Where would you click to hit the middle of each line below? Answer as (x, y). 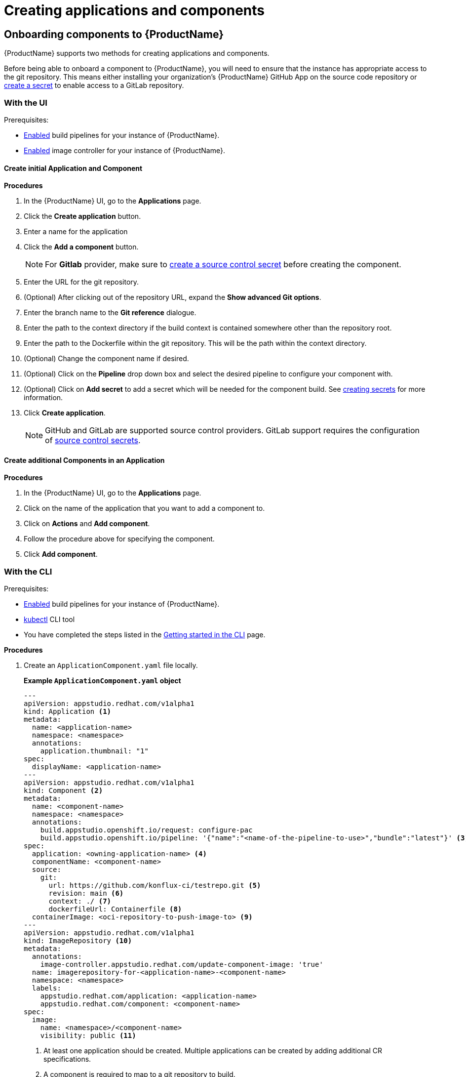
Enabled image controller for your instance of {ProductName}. (124, 150)
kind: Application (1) (68, 712)
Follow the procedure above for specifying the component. (119, 539)
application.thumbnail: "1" (94, 751)
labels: (46, 988)
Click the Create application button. (82, 216)
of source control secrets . (93, 440)
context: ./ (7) (80, 901)
